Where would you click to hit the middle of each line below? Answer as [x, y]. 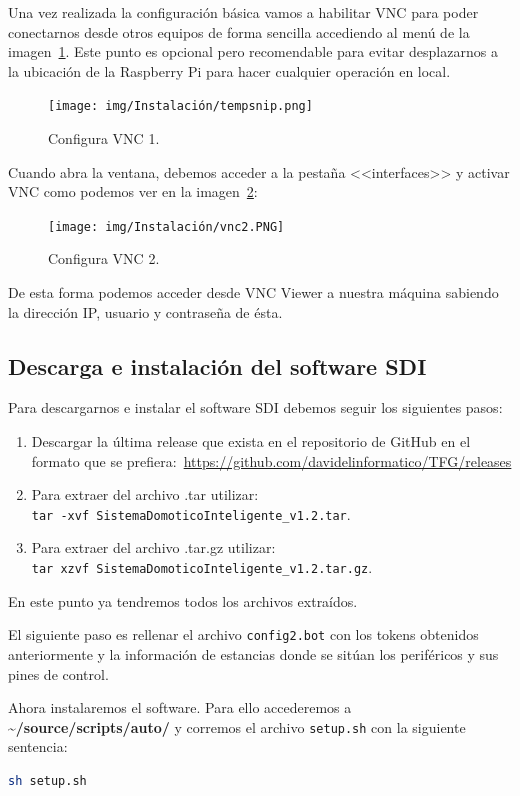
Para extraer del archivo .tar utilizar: [145, 494]
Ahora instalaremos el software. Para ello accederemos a [180, 707]
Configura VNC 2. [104, 258]
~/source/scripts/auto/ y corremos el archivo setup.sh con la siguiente [237, 726]
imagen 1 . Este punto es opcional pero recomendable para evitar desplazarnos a [253, 51]
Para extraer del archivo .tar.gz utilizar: [153, 547]
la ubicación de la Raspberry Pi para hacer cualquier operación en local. [229, 70]
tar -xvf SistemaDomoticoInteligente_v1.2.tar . [191, 513]
